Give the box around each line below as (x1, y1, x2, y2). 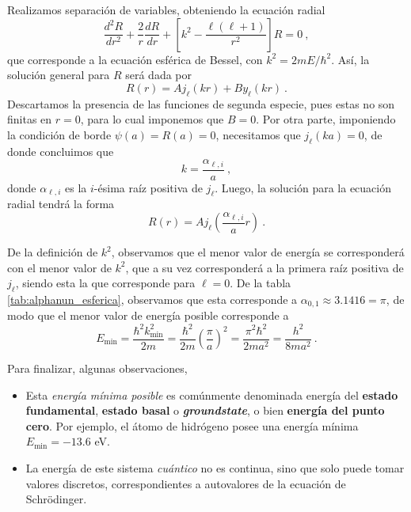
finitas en (7, 111, 52, 127)
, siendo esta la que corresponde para (15, 275, 196, 291)
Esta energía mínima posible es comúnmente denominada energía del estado (25, 386, 398, 403)
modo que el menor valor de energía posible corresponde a (7, 307, 289, 324)
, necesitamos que (215, 126, 301, 142)
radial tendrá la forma (7, 195, 115, 212)
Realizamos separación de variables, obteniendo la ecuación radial (7, 2, 325, 17)
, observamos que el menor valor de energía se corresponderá (111, 244, 405, 260)
